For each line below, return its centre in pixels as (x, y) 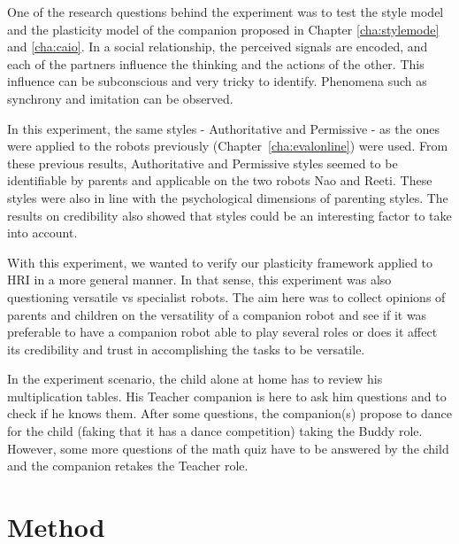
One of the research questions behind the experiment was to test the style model (226, 12)
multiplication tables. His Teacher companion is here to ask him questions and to (227, 396)
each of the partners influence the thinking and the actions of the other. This (216, 63)
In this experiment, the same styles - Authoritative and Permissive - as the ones (223, 128)
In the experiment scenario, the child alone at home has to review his (195, 379)
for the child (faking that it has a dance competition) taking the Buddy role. (215, 431)
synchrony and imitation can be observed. (120, 98)
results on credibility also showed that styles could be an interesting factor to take (229, 215)
